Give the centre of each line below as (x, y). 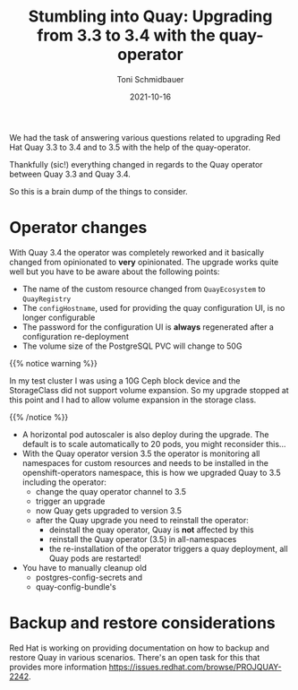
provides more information (58, 667)
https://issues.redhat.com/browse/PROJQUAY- (195, 667)
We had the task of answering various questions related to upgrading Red (145, 137)
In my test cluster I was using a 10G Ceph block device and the (125, 380)
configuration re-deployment (76, 336)
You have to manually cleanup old (85, 567)
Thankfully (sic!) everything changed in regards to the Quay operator (136, 164)
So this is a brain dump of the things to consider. (98, 191)
